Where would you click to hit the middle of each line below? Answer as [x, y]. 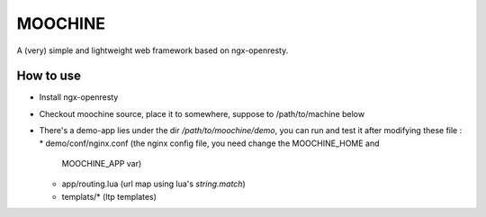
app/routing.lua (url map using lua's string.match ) [154, 184]
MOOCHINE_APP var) [102, 164]
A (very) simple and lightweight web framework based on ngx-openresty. [153, 50]
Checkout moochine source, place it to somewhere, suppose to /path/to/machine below [202, 113]
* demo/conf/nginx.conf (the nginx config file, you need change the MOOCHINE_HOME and [209, 143]
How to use [49, 76]
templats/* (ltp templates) [109, 196]
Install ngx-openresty [79, 97]
